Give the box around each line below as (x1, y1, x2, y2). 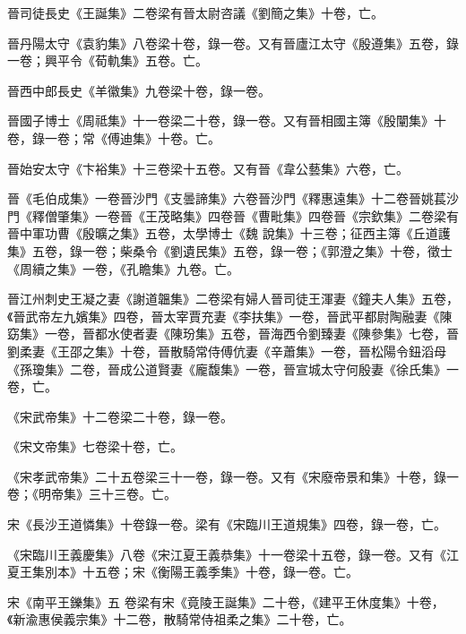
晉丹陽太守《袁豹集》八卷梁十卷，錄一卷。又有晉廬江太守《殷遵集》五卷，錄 (7, 33, 459, 52)
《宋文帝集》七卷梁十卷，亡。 (7, 437, 183, 456)
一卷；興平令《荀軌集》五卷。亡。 (7, 51, 208, 70)
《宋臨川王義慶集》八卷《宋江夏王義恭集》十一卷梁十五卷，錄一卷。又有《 (7, 544, 446, 563)
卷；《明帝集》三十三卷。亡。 (7, 484, 177, 503)
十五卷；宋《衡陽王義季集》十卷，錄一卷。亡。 (82, 562, 358, 581)
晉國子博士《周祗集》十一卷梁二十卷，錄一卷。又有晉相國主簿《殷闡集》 (7, 111, 434, 130)
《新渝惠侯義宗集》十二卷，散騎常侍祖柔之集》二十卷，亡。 (7, 610, 352, 629)
